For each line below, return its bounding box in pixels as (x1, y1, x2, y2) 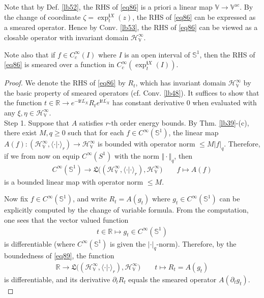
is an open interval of (124, 49, 190, 59)
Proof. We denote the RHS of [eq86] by (4, 77, 126, 88)
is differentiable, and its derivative (4, 274, 110, 284)
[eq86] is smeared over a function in (4, 59, 114, 70)
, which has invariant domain (135, 77, 226, 88)
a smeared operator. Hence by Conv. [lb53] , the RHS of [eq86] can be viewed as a (4, 22, 258, 33)
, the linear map (168, 127, 219, 138)
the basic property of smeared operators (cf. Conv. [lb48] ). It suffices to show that (4, 87, 259, 98)
